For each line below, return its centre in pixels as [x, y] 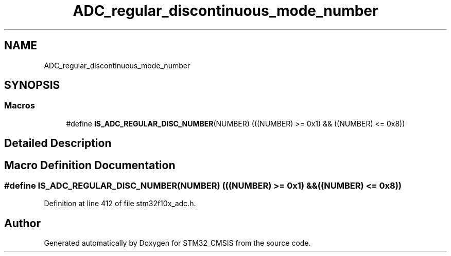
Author [22, 223]
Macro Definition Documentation [90, 165]
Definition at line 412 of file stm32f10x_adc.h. [120, 204]
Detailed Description [58, 143]
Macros [20, 106]
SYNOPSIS [32, 85]
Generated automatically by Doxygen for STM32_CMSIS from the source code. [177, 243]
